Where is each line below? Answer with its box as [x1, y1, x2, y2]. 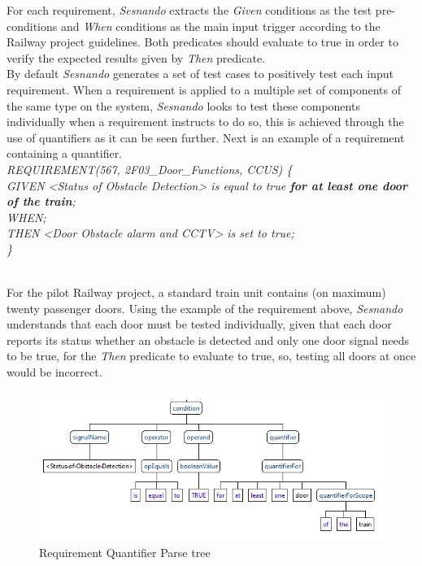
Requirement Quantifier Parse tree [39, 543, 211, 560]
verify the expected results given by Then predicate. [7, 49, 265, 66]
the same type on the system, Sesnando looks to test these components [7, 97, 360, 114]
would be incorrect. [7, 364, 102, 381]
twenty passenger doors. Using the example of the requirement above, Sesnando [7, 299, 403, 316]
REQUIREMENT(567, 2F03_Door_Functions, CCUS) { [7, 160, 293, 177]
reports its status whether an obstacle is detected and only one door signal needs [7, 331, 410, 348]
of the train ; [7, 193, 76, 210]
